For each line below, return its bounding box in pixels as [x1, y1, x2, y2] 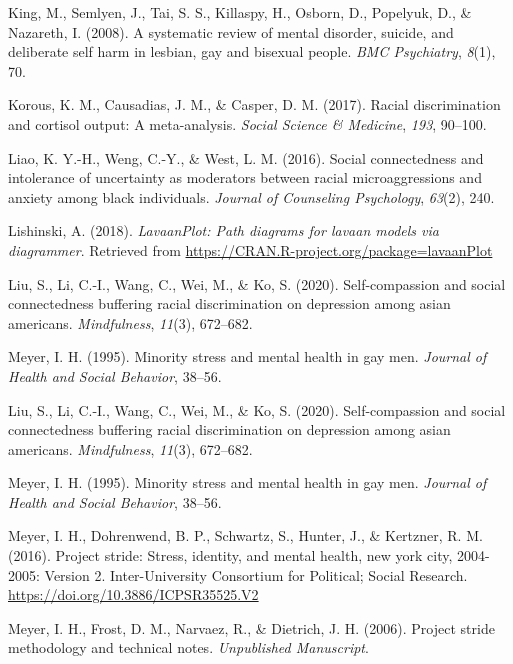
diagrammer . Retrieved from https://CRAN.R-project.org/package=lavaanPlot [8, 239, 493, 260]
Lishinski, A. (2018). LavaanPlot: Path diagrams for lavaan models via [8, 220, 439, 241]
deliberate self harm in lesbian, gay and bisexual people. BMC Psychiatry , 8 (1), [8, 41, 496, 62]
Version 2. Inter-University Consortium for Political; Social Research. [44, 564, 468, 585]
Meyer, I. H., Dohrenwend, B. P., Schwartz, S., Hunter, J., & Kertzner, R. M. [8, 525, 483, 546]
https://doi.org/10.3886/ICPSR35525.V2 [8, 584, 259, 605]
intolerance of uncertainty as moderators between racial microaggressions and [8, 167, 482, 188]
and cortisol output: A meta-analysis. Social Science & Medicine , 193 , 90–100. [8, 113, 487, 134]
